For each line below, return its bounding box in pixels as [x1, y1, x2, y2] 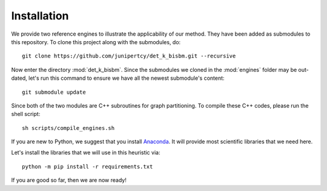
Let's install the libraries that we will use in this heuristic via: [11, 149, 160, 157]
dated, [11, 74, 27, 82]
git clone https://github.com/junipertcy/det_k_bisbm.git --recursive [22, 53, 236, 60]
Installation [11, 9, 69, 22]
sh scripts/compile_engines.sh [22, 125, 115, 131]
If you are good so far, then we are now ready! [11, 176, 127, 184]
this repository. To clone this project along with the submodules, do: [11, 38, 181, 45]
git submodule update [22, 88, 86, 95]
